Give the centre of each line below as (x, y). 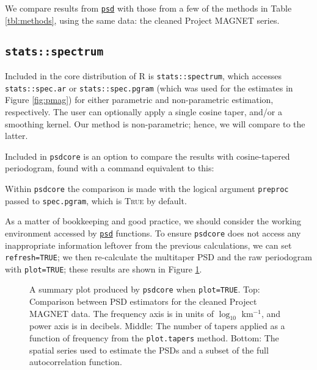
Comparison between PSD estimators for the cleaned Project (143, 301)
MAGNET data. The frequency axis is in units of (122, 313)
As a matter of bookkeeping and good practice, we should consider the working (153, 221)
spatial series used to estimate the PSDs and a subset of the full (149, 350)
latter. (16, 136)
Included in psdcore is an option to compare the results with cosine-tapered (148, 156)
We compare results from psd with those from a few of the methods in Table (148, 8)
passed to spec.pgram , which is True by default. (96, 200)
